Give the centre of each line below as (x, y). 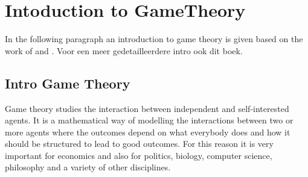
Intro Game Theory (68, 83)
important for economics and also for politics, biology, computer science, (139, 155)
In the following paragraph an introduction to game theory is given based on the (154, 39)
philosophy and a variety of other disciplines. (88, 167)
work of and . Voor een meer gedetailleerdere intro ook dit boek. (124, 50)
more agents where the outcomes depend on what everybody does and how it (148, 132)
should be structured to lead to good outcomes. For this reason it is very (139, 144)
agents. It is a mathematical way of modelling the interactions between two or (149, 120)
